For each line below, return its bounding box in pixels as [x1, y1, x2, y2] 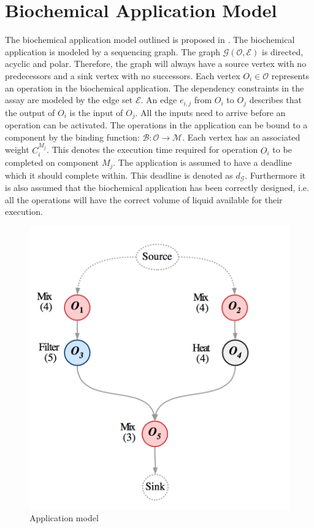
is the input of [69, 106, 123, 118]
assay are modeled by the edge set [5, 93, 133, 106]
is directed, [262, 45, 304, 58]
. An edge [140, 93, 177, 106]
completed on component [5, 156, 99, 169]
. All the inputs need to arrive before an [135, 106, 286, 118]
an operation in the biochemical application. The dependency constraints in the [5, 81, 304, 94]
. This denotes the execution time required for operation [47, 143, 258, 156]
